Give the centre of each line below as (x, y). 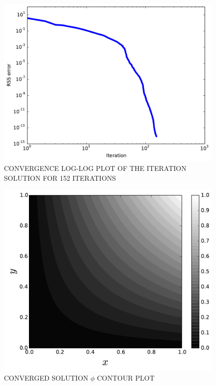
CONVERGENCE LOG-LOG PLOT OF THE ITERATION (95, 168)
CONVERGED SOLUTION (46, 377)
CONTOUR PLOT (126, 377)
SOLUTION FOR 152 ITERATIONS (60, 178)
